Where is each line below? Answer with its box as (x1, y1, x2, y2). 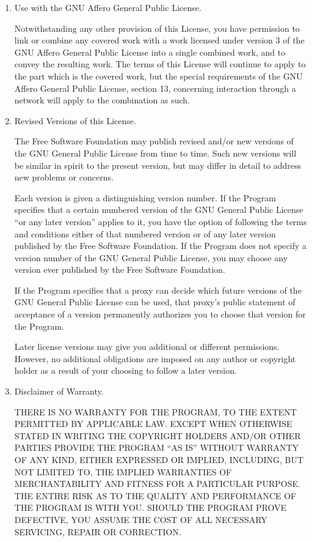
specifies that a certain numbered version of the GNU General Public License (14, 203, 303, 216)
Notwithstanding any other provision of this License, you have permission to (14, 21, 300, 34)
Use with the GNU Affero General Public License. (14, 1, 201, 13)
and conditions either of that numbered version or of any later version (14, 227, 276, 240)
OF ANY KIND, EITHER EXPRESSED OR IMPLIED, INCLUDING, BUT (14, 453, 304, 466)
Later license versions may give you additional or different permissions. (14, 340, 280, 353)
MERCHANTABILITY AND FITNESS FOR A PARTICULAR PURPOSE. (14, 477, 300, 490)
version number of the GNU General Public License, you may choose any (14, 251, 288, 264)
